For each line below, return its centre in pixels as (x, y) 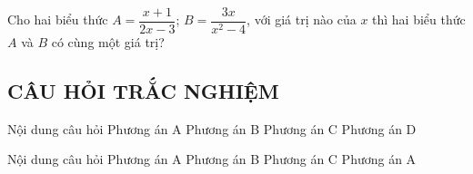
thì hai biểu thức (419, 19)
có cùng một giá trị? (108, 42)
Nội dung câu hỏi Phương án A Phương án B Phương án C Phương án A (212, 159)
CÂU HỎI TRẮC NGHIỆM (143, 91)
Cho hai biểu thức (58, 19)
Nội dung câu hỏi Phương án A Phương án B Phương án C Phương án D (212, 128)
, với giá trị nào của (302, 19)
